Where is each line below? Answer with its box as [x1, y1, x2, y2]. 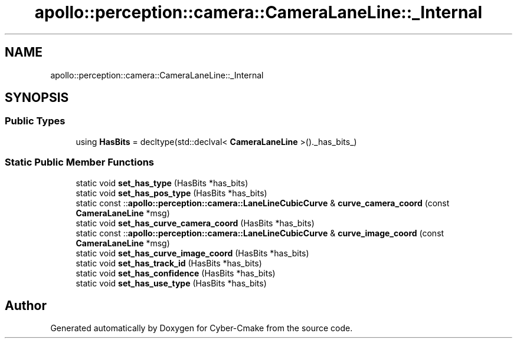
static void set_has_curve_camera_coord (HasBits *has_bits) [76, 217, 315, 228]
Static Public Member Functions [5, 156, 155, 169]
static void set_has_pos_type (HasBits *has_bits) [76, 187, 267, 198]
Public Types [5, 115, 66, 127]
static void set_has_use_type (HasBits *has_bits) [76, 278, 267, 288]
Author [5, 298, 47, 313]
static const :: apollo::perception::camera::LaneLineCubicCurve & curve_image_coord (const [76, 227, 444, 238]
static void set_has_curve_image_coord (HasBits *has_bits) [76, 248, 309, 258]
